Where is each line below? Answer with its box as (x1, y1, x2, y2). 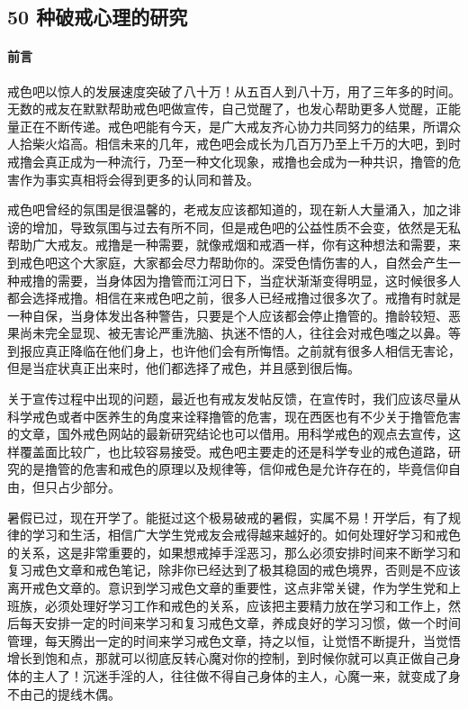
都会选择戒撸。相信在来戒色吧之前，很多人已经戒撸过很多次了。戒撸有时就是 (7, 288, 461, 307)
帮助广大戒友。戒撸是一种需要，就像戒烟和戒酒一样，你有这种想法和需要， (7, 235, 448, 254)
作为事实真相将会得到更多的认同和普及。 (19, 169, 259, 188)
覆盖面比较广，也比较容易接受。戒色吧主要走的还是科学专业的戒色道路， (19, 441, 448, 460)
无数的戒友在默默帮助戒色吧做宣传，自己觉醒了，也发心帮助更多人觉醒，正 (7, 99, 448, 118)
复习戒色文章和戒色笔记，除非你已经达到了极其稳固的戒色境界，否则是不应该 (7, 560, 461, 579)
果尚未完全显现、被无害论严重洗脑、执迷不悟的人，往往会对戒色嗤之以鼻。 (7, 323, 448, 342)
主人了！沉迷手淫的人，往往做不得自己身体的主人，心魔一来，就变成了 (31, 666, 448, 685)
